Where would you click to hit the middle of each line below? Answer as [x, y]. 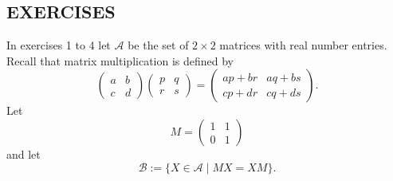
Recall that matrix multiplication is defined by [120, 60]
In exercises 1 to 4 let [59, 45]
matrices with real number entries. [303, 45]
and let [24, 153]
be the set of [158, 45]
